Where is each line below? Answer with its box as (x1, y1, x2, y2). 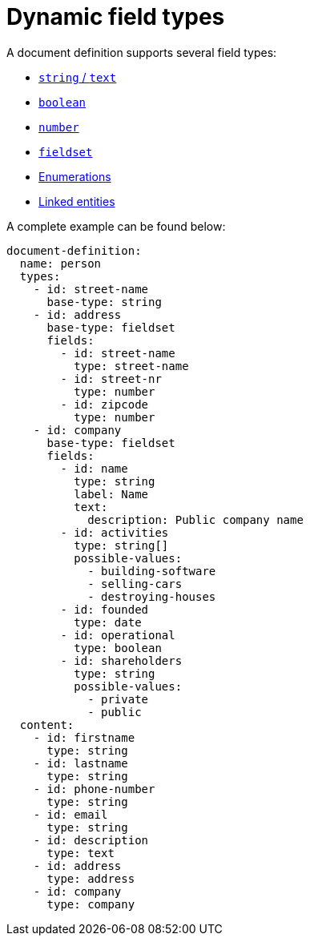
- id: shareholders (60, 654, 183, 667)
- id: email (33, 807, 108, 821)
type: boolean (74, 641, 162, 654)
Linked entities (38, 194, 115, 208)
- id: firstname (33, 731, 135, 744)
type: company (46, 897, 135, 911)
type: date (74, 615, 142, 629)
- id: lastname (33, 756, 128, 770)
